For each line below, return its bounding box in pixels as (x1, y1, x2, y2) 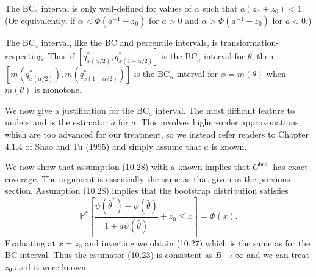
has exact (273, 160, 308, 173)
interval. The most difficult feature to (155, 103, 295, 116)
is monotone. (34, 83, 82, 96)
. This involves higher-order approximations (135, 116, 299, 128)
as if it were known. (15, 260, 88, 273)
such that (203, 2, 238, 14)
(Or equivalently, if (5, 13, 76, 26)
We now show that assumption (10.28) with (5, 160, 168, 173)
